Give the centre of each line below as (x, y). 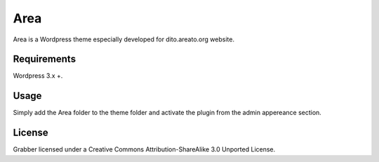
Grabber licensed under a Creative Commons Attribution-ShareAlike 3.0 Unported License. (144, 149)
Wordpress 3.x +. (38, 76)
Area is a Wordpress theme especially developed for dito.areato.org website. (124, 39)
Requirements (45, 59)
